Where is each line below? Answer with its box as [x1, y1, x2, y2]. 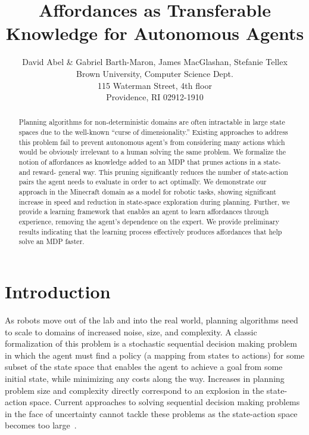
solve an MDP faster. [18, 236, 85, 246]
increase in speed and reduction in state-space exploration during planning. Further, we [18, 196, 290, 206]
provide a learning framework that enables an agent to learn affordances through [18, 206, 269, 217]
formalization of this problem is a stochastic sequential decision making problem [5, 337, 297, 350]
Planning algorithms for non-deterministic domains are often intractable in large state [18, 117, 285, 127]
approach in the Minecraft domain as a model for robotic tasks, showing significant [18, 187, 276, 197]
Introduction [5, 279, 111, 304]
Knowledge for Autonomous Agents [5, 21, 304, 45]
